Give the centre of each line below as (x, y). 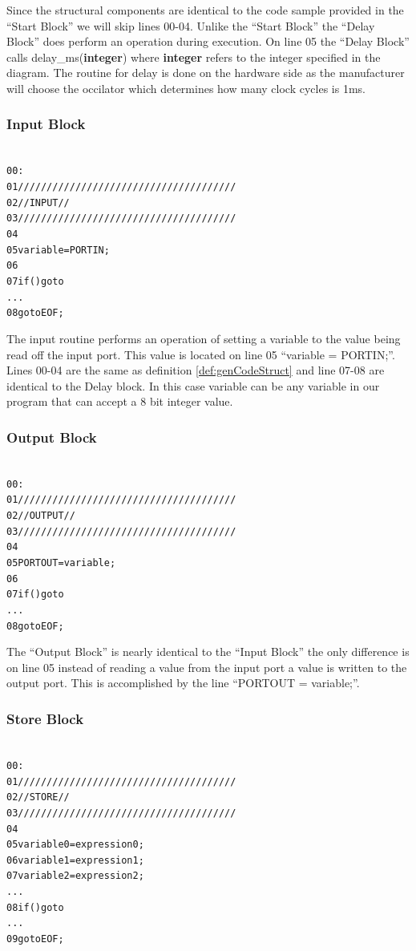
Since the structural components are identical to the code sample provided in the (205, 10)
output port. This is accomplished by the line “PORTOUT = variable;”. (183, 683)
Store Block (45, 718)
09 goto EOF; (35, 939)
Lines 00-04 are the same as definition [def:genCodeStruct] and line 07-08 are (196, 370)
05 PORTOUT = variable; (61, 563)
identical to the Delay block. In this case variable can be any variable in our (193, 385)
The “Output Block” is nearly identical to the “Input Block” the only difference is (208, 652)
